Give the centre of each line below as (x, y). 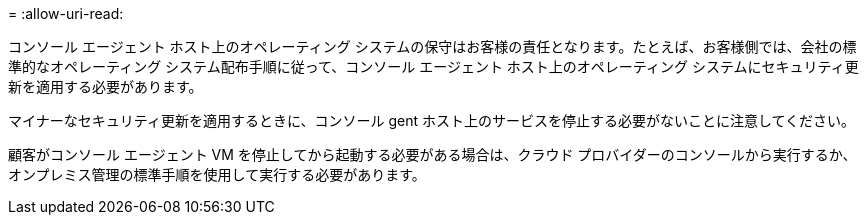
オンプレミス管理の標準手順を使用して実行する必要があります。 (217, 174)
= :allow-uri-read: (66, 13)
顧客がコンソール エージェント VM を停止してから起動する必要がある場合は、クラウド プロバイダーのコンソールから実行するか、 (432, 154)
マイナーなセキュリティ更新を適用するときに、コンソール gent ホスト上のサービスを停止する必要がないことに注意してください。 (432, 120)
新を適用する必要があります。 (105, 86)
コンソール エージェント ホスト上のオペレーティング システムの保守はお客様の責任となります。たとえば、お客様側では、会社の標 (432, 46)
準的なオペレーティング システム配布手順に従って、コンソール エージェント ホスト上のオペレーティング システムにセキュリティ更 (433, 66)
